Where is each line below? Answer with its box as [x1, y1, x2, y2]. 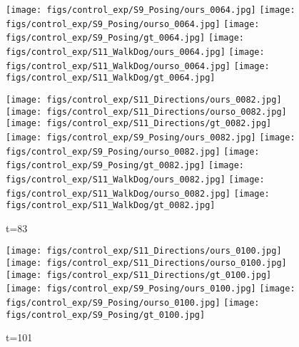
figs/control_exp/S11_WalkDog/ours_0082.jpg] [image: [6, 174, 265, 185]
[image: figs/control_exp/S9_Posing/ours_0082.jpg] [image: [6, 132, 295, 143]
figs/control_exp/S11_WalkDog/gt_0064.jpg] [6, 73, 216, 83]
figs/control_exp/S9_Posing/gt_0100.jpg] [6, 309, 206, 320]
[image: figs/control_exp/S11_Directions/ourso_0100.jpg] [6, 258, 287, 269]
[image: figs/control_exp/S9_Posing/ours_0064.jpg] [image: [6, 5, 295, 15]
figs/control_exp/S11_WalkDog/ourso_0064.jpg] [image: [6, 61, 270, 71]
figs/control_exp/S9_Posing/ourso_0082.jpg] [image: [6, 146, 260, 157]
